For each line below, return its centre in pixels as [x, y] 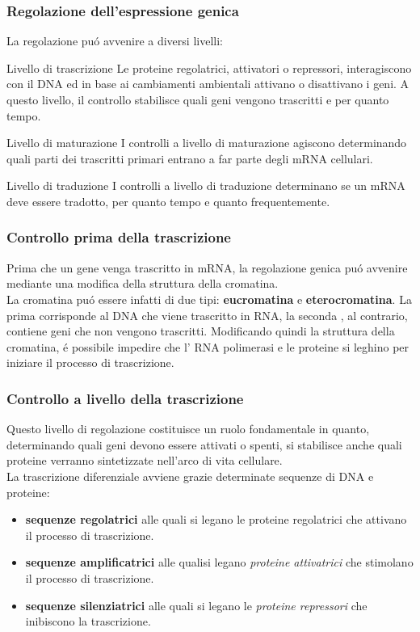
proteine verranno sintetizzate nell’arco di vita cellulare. [145, 460]
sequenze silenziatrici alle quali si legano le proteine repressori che [196, 605]
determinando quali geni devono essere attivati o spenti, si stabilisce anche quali [204, 444]
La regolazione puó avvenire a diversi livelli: [115, 41]
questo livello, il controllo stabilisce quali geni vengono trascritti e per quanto [198, 99]
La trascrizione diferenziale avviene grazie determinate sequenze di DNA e [190, 476]
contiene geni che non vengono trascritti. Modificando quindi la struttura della [201, 331]
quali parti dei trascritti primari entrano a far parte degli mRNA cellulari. [190, 158]
